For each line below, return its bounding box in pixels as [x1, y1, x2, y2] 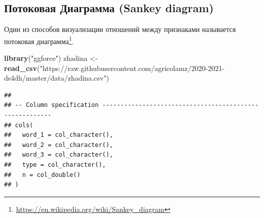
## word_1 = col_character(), [4, 131, 113, 139]
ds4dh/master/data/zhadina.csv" [4, 72, 107, 83]
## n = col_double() [4, 171, 81, 178]
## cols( [4, 121, 34, 129]
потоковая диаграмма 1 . [4, 34, 74, 46]
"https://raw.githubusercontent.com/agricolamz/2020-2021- [40, 62, 225, 73]
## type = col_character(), [4, 161, 106, 168]
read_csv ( [4, 62, 40, 73]
